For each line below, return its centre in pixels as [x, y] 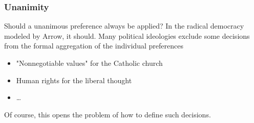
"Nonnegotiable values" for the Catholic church [89, 63]
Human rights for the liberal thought [74, 80]
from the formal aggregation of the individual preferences [94, 46]
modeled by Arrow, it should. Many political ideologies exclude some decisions [127, 35]
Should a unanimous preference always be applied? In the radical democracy [124, 26]
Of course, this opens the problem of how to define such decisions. [108, 114]
